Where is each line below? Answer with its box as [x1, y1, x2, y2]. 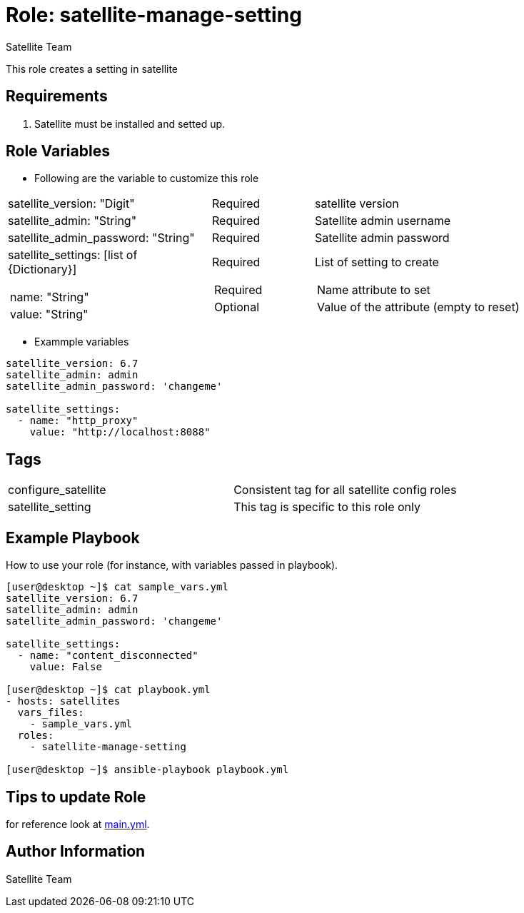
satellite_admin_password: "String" [8, 231, 195, 246]
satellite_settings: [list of [8, 248, 138, 263]
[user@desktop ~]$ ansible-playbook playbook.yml [6, 764, 289, 776]
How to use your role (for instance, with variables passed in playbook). [6, 559, 338, 572]
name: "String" [10, 290, 89, 305]
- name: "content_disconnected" [17, 650, 198, 662]
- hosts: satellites [6, 695, 121, 707]
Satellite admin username [314, 213, 451, 228]
